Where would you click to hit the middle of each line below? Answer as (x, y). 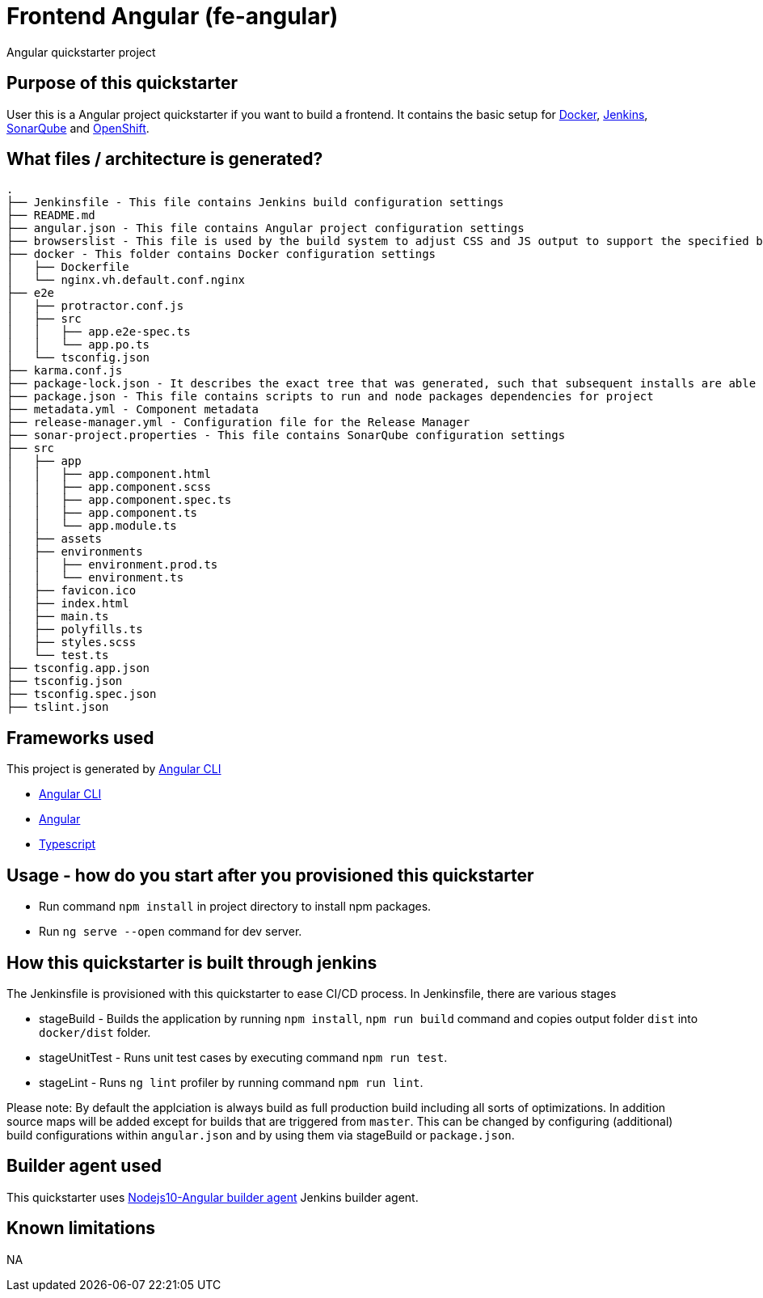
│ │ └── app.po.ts (78, 345)
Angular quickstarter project (81, 52)
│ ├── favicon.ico (72, 591)
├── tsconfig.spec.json (82, 694)
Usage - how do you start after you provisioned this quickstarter (270, 875)
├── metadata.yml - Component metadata (133, 410)
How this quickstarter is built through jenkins (192, 962)
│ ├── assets (55, 539)
